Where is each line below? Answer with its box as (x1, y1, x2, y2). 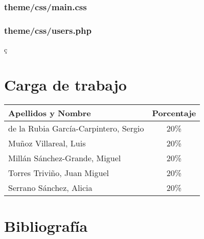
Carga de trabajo (4, 74, 127, 95)
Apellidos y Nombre (8, 106, 91, 119)
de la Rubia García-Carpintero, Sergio (8, 122, 144, 134)
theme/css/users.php (4, 24, 92, 36)
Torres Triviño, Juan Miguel (8, 166, 109, 179)
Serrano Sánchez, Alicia (8, 181, 93, 193)
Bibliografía (4, 215, 88, 236)
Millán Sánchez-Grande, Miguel (8, 151, 121, 164)
